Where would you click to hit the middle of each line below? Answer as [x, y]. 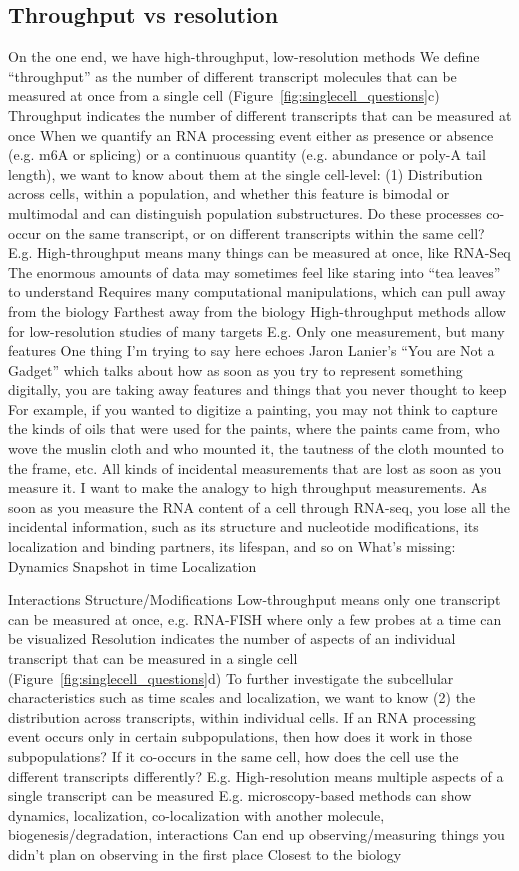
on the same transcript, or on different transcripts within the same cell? [265, 232]
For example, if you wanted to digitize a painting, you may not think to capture [253, 408]
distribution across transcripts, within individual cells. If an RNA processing [242, 716]
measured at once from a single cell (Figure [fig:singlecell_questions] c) [224, 95]
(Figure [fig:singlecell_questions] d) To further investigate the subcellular [231, 677]
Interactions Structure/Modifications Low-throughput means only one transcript [254, 599]
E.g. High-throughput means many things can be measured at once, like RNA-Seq [259, 252]
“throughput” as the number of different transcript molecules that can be [232, 75]
